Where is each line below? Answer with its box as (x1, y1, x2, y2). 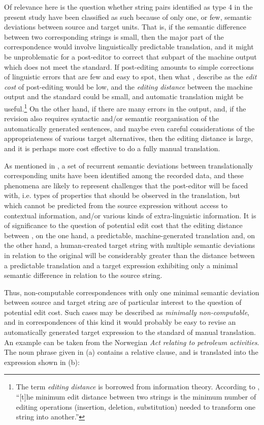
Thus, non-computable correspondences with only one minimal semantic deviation (4, 287, 259, 297)
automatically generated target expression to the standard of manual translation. (4, 327, 256, 337)
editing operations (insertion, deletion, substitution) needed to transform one (16, 401, 255, 412)
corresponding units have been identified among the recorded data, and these (4, 170, 244, 181)
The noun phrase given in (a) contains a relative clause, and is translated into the (4, 347, 258, 357)
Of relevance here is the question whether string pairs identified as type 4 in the (4, 2, 253, 12)
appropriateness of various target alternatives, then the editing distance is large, (4, 133, 253, 144)
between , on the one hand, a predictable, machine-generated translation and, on (4, 230, 255, 240)
